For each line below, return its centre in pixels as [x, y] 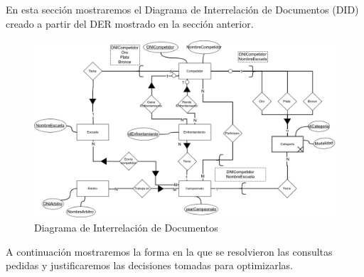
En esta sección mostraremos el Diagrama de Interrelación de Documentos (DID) [182, 9]
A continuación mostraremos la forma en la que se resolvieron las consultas [169, 251]
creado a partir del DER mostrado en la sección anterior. [130, 23]
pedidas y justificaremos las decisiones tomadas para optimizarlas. [149, 265]
